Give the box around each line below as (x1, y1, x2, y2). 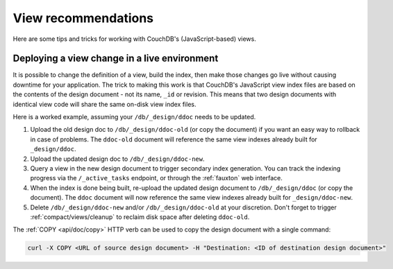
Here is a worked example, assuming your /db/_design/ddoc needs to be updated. (12, 113, 256, 121)
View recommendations (12, 10, 154, 26)
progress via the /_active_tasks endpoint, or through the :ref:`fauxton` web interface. (30, 174, 283, 182)
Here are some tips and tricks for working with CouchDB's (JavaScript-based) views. (12, 35, 256, 43)
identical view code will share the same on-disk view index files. (12, 100, 196, 108)
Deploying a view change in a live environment (12, 53, 219, 64)
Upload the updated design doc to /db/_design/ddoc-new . (30, 155, 205, 163)
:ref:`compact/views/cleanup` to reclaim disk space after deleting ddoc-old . (30, 212, 250, 221)
